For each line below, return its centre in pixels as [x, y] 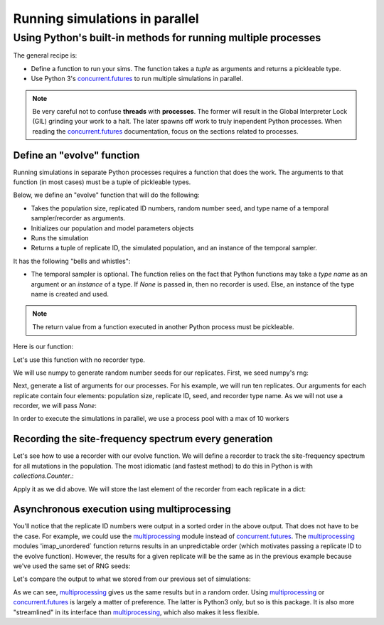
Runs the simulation [60, 237]
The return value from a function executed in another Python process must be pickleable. [163, 326]
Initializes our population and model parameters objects [112, 228]
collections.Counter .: [43, 476]
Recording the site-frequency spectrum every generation [143, 439]
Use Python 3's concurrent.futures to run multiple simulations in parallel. [137, 79]
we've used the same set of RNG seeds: [72, 566]
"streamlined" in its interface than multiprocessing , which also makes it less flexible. [136, 612]
